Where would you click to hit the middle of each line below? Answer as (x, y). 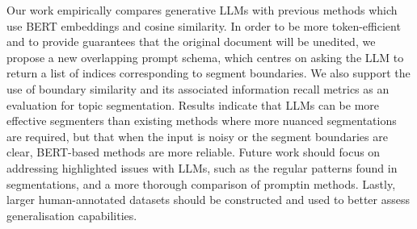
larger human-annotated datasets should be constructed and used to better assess (208, 200)
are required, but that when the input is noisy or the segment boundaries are (197, 136)
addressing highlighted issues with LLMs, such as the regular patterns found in (202, 167)
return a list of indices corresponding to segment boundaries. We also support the (208, 73)
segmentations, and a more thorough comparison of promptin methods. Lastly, (201, 183)
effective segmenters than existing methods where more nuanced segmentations (202, 121)
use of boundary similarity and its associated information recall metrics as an (198, 88)
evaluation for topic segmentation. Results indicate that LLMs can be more (193, 104)
